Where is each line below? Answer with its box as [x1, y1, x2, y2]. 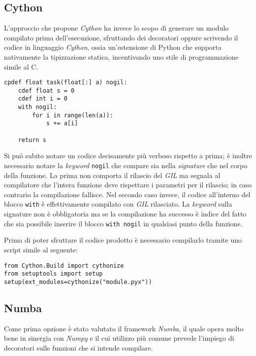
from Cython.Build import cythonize [4, 262, 124, 269]
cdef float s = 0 [18, 87, 75, 94]
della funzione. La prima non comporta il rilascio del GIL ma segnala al [4, 170, 221, 180]
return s [18, 136, 46, 143]
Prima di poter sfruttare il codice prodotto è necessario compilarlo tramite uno [4, 235, 242, 245]
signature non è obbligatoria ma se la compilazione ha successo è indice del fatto [4, 209, 247, 219]
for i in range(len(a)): [32, 111, 113, 119]
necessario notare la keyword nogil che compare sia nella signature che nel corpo [4, 160, 248, 171]
